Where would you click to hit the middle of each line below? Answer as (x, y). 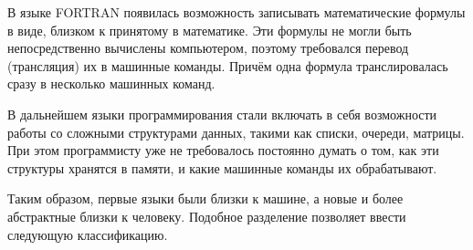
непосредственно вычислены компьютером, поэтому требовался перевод (208, 48)
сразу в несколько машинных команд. (111, 83)
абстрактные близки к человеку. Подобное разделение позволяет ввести (207, 216)
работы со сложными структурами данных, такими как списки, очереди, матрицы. (236, 132)
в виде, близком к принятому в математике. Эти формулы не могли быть (210, 30)
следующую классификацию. (88, 234)
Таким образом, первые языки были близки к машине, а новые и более (205, 198)
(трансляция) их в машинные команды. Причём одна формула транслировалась (228, 65)
